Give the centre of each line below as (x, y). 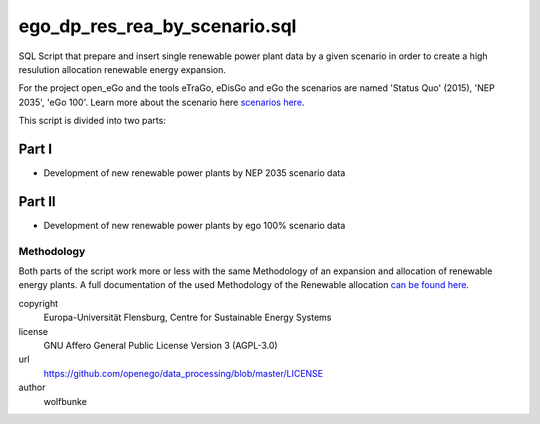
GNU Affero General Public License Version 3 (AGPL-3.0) (161, 346)
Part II (37, 201)
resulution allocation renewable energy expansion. (122, 69)
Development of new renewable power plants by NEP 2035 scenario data (194, 173)
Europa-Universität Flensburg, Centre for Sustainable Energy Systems (187, 317)
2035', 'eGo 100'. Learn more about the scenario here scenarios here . (161, 102)
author (32, 387)
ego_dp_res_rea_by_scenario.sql (157, 26)
